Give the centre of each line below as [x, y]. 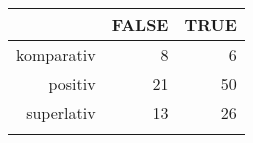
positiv [72, 83]
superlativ [61, 112]
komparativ [56, 54]
